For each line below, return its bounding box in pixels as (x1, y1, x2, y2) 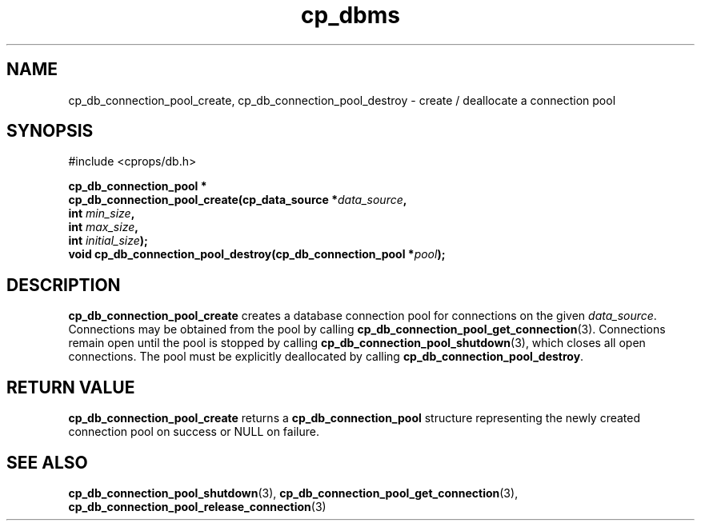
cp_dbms (301, 2, 400, 29)
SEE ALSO (6, 452, 88, 473)
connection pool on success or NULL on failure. (68, 425, 319, 439)
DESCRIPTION (6, 274, 121, 295)
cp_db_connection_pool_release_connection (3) (68, 499, 326, 513)
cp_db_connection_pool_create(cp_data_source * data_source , (68, 193, 407, 207)
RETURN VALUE (6, 377, 135, 397)
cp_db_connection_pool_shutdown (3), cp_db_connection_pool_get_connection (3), (68, 485, 519, 500)
